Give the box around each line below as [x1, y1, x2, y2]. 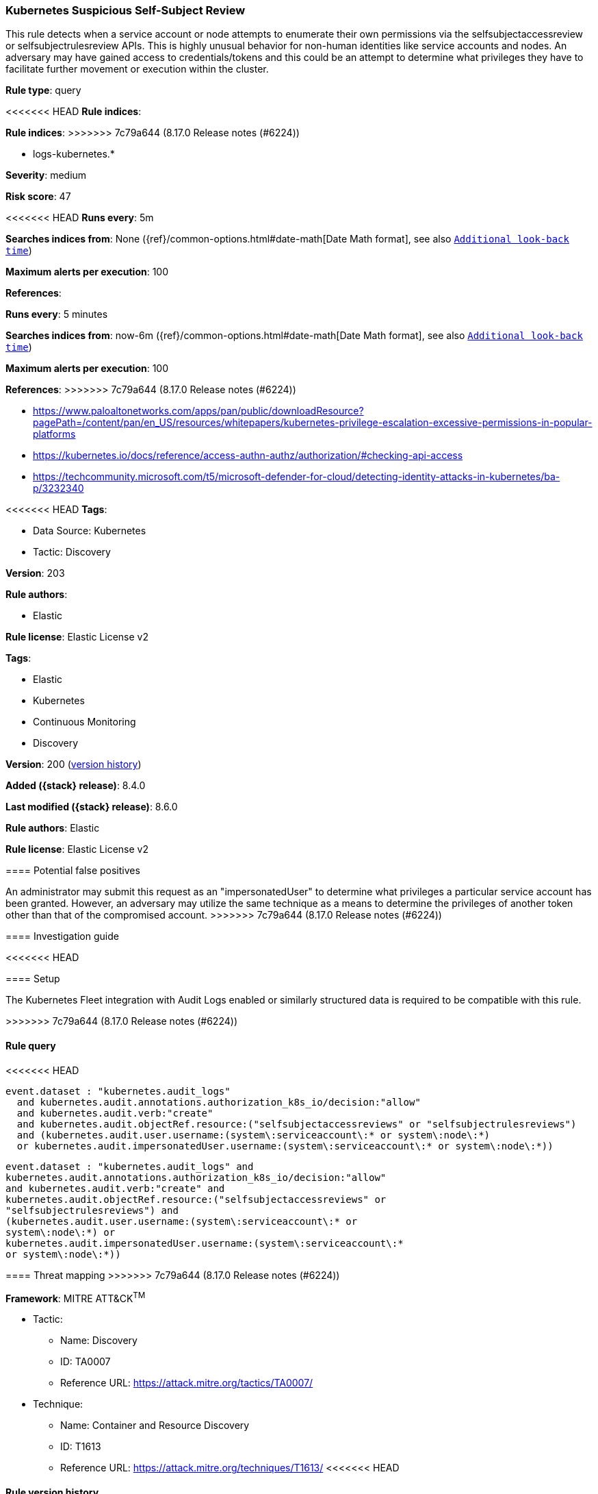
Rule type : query [5, 84, 81, 97]
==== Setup [5, 973, 60, 985]
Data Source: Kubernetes [33, 525, 146, 537]
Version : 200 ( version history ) [5, 758, 142, 771]
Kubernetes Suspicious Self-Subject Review [5, 3, 246, 17]
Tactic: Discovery [33, 546, 111, 558]
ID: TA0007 [60, 1356, 111, 1368]
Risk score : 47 [5, 190, 71, 203]
